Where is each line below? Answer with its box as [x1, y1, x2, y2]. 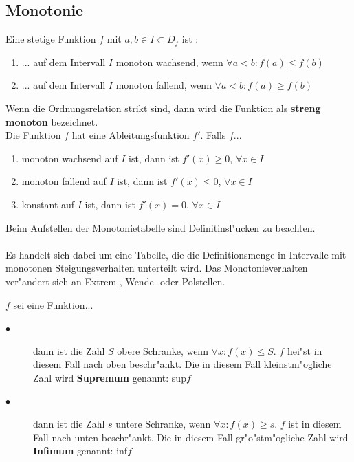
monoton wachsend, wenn [115, 54, 223, 69]
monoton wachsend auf [21, 151, 118, 165]
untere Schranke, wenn [115, 417, 211, 431]
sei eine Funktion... [13, 297, 93, 311]
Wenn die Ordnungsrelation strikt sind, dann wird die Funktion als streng [5, 100, 321, 115]
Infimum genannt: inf [33, 443, 128, 458]
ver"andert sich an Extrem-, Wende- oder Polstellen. [5, 274, 225, 288]
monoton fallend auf [21, 174, 107, 188]
